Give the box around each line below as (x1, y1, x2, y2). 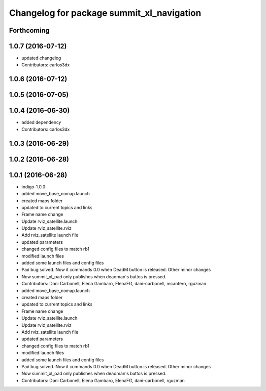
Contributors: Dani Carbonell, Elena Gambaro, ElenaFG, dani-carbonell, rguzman (21, 377, 185, 383)
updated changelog (21, 55, 61, 61)
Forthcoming (9, 26, 50, 35)
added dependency (21, 119, 62, 126)
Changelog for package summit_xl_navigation (9, 7, 201, 18)
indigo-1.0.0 (21, 183, 46, 190)
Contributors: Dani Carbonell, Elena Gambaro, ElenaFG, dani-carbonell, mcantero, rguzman (21, 281, 206, 287)
